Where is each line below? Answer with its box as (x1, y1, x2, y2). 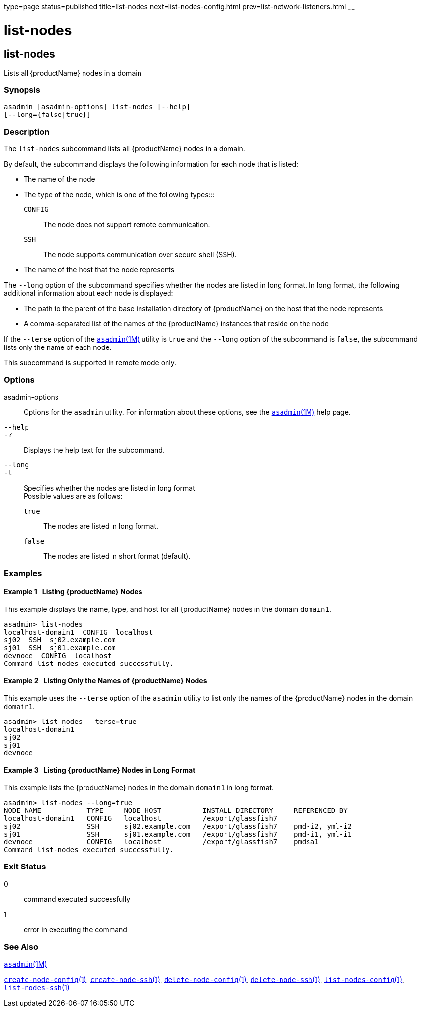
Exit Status (4, 862, 46, 872)
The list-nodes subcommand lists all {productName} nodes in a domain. (4, 144, 245, 153)
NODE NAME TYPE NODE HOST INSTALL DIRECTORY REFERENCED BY (4, 807, 348, 814)
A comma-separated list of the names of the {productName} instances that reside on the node (24, 319, 329, 328)
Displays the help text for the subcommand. (24, 445, 165, 454)
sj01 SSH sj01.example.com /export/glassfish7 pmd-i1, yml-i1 (4, 830, 352, 838)
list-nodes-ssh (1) (4, 983, 70, 992)
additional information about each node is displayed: (4, 289, 173, 298)
